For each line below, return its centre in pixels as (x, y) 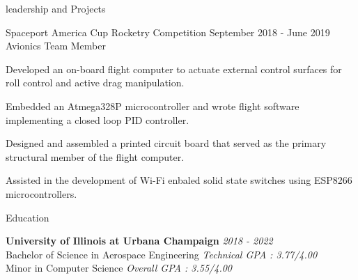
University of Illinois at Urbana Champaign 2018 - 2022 (139, 241)
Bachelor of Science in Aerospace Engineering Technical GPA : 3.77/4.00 (162, 254)
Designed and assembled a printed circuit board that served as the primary (166, 143)
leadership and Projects (56, 8)
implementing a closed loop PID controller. (98, 119)
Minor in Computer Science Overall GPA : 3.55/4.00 (119, 268)
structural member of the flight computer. (95, 156)
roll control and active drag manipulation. (95, 83)
